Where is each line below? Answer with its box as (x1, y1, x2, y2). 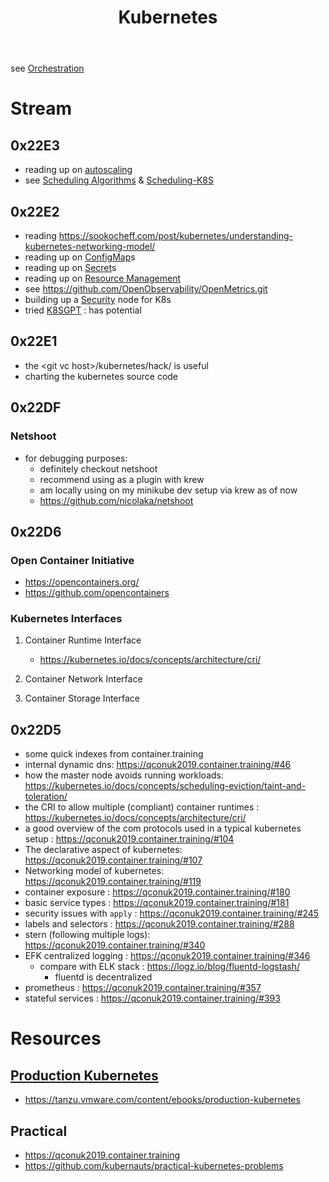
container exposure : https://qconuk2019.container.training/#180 (24, 886, 291, 898)
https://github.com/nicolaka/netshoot (39, 494, 194, 506)
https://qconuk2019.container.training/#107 (24, 854, 203, 866)
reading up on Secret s (24, 262, 117, 273)
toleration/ (24, 791, 68, 803)
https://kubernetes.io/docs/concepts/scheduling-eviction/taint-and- (24, 780, 307, 792)
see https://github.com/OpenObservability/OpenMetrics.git (24, 283, 268, 295)
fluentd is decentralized (54, 971, 153, 983)
